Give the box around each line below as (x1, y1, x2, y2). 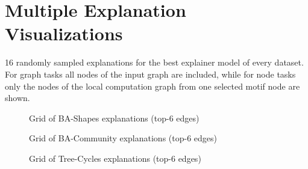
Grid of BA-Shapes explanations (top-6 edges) (29, 111, 200, 124)
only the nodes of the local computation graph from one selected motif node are (5, 79, 300, 92)
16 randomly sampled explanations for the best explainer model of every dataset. (5, 56, 304, 69)
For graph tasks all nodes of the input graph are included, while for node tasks (5, 67, 296, 80)
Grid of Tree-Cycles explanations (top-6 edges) (29, 152, 201, 164)
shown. (5, 91, 30, 104)
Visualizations (5, 21, 123, 46)
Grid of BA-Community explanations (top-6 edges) (29, 132, 217, 144)
